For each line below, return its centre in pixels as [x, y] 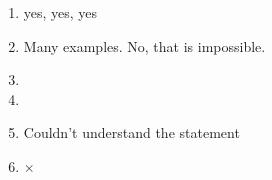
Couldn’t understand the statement [131, 132]
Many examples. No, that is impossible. [144, 45]
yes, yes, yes [60, 12]
